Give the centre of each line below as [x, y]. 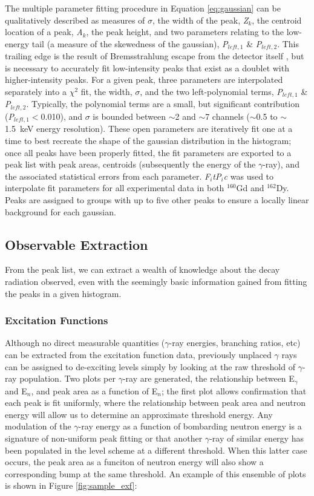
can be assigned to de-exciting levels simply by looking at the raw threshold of [150, 366]
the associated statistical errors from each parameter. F [108, 176]
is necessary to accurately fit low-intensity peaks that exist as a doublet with [147, 67]
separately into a [36, 92]
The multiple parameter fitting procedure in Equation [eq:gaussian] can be [143, 8]
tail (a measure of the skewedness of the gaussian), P [130, 43]
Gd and [250, 188]
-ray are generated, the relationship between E [208, 378]
